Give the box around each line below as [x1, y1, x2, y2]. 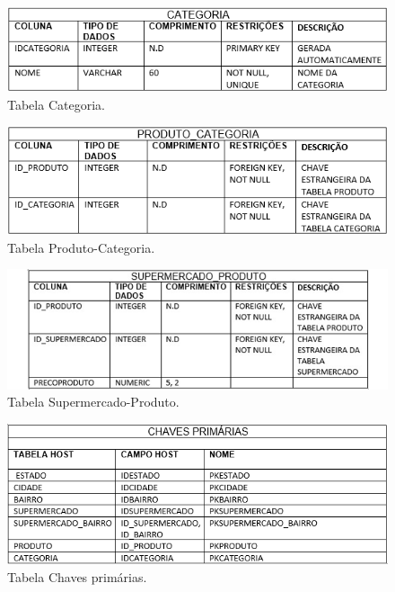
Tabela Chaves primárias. [7, 567, 147, 586]
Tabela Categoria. [7, 94, 105, 113]
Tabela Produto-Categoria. [7, 238, 155, 256]
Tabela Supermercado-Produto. [7, 392, 180, 411]
